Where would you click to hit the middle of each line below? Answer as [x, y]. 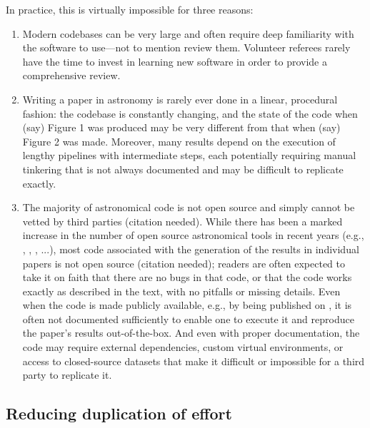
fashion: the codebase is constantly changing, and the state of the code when [190, 113]
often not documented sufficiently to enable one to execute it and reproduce [188, 319]
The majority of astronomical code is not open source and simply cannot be [189, 207]
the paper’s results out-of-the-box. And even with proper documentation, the [191, 333]
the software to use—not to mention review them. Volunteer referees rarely [186, 47]
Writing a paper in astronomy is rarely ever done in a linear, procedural [180, 99]
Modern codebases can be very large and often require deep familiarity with [188, 33]
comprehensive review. [71, 75]
